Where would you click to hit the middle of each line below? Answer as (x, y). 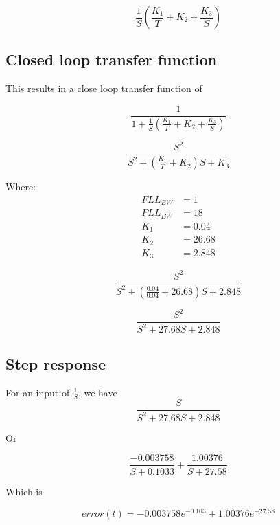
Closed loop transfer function (112, 59)
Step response (56, 363)
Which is (24, 491)
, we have (97, 392)
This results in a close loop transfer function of (104, 88)
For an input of (38, 392)
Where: (21, 187)
